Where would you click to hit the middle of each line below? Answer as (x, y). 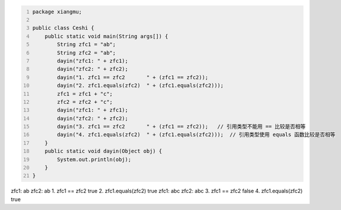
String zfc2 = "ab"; (87, 52)
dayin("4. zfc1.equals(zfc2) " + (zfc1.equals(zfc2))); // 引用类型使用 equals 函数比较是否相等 (196, 135)
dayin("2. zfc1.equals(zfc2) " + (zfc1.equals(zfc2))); (140, 86)
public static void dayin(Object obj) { (103, 151)
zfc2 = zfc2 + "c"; (85, 102)
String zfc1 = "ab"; (87, 45)
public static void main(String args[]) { (106, 36)
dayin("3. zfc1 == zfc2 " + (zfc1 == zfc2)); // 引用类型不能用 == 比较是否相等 (181, 127)
